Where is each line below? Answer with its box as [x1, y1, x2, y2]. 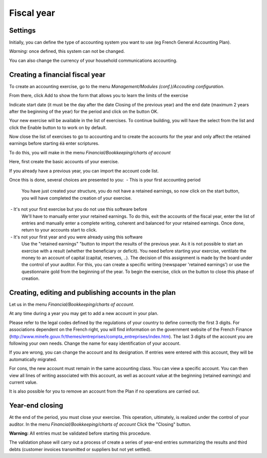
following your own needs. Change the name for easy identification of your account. [9, 340, 180, 346]
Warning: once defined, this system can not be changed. [9, 48, 125, 54]
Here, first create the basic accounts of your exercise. [9, 159, 119, 165]
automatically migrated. [9, 356, 57, 362]
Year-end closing [9, 401, 64, 410]
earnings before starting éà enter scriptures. [9, 140, 100, 146]
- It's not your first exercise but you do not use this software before [10, 206, 147, 212]
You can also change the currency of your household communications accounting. [9, 57, 178, 63]
